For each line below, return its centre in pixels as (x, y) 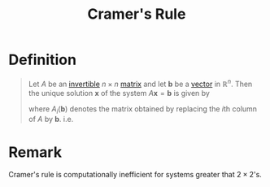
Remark (35, 152)
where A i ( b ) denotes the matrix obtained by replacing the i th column (143, 109)
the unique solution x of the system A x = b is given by (119, 93)
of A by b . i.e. (51, 120)
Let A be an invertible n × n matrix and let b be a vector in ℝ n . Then (140, 83)
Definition (43, 60)
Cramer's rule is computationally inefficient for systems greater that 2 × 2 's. (135, 175)
